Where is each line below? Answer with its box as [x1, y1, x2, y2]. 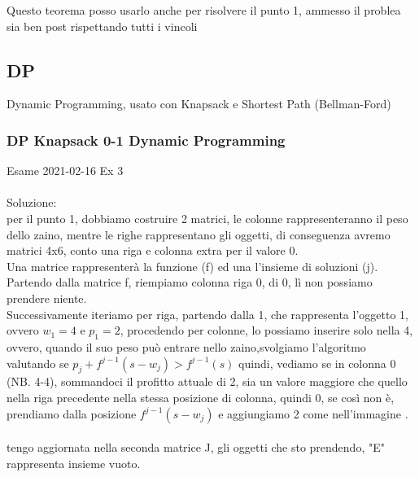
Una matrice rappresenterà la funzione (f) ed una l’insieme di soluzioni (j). [7, 257, 378, 274]
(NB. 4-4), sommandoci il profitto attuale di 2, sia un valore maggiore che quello [7, 373, 408, 390]
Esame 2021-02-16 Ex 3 [7, 162, 124, 179]
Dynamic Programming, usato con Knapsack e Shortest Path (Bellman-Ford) [7, 95, 391, 112]
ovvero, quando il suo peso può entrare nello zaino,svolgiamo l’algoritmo [7, 338, 366, 355]
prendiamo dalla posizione [7, 405, 137, 422]
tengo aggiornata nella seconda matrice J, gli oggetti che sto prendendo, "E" [7, 439, 385, 456]
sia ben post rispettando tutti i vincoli [7, 17, 198, 34]
